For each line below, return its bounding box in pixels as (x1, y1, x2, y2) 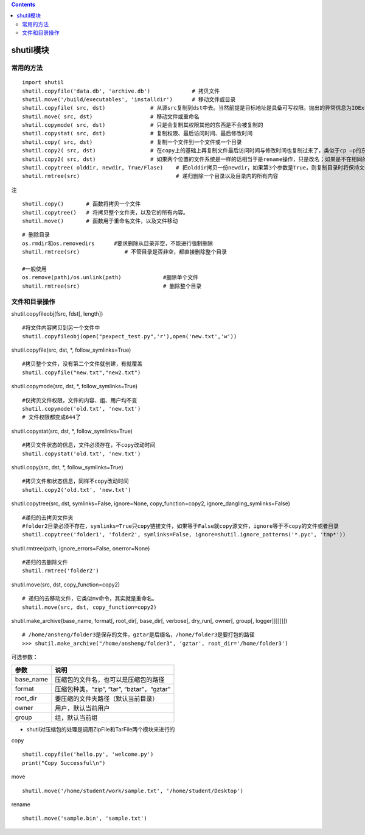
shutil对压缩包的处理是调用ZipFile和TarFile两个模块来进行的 (26, 725, 175, 733)
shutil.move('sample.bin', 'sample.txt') (22, 815, 147, 822)
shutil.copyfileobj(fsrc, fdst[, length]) (11, 310, 103, 317)
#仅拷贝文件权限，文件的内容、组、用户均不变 (22, 397, 137, 403)
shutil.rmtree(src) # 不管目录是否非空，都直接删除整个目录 (22, 249, 228, 255)
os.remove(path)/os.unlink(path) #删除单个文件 (22, 274, 199, 281)
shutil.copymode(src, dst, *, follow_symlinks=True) (11, 383, 138, 390)
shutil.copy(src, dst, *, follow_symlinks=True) (11, 463, 124, 471)
